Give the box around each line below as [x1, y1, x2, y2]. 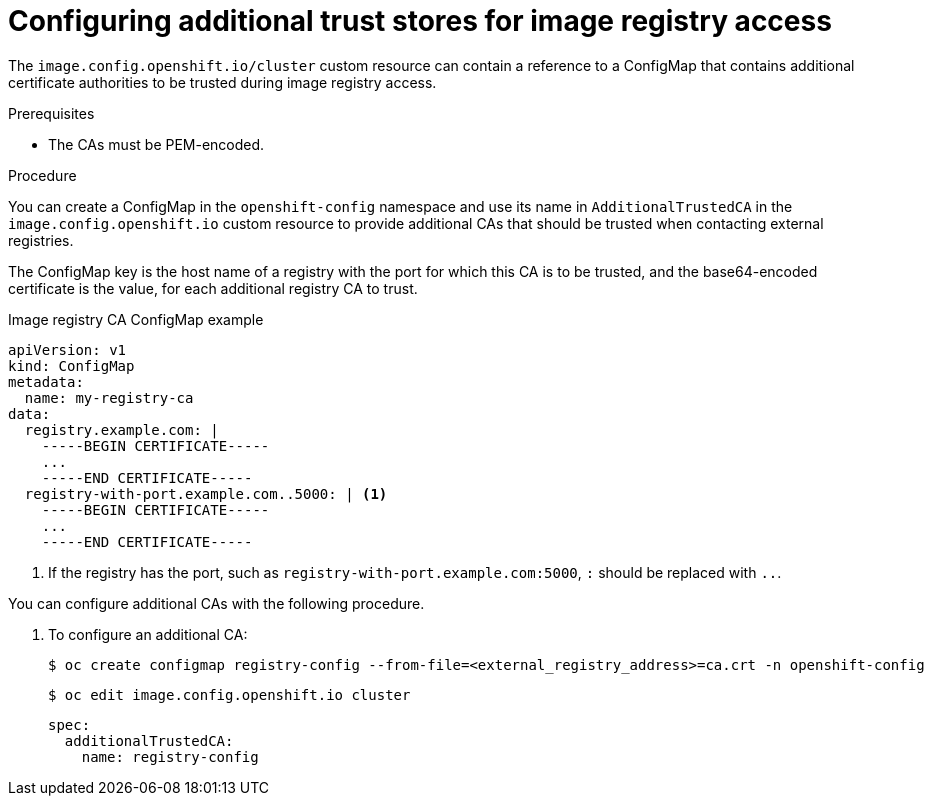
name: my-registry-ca [24, 389, 194, 406]
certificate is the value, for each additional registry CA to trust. [8, 279, 418, 297]
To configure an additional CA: [48, 625, 248, 643]
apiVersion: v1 [8, 341, 127, 358]
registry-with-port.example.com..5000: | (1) [24, 485, 388, 502]
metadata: [8, 373, 84, 390]
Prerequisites [8, 104, 95, 122]
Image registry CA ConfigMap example [8, 310, 264, 328]
